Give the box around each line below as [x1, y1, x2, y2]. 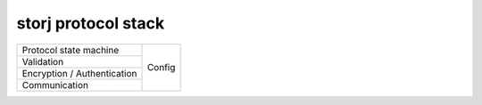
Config [146, 61, 176, 74]
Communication [21, 78, 89, 91]
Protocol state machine [21, 44, 120, 56]
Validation [21, 55, 64, 68]
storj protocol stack [16, 13, 165, 33]
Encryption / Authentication [21, 67, 137, 79]
